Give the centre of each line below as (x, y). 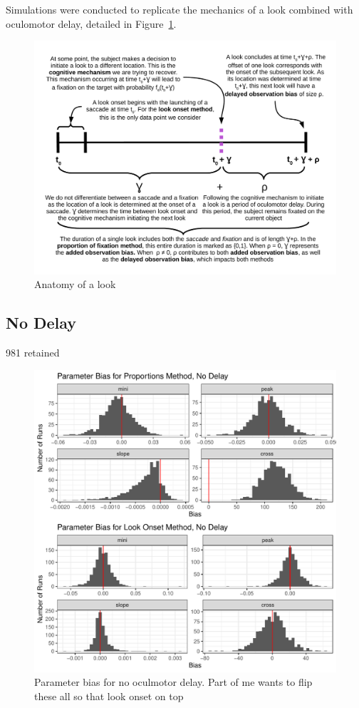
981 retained (33, 353)
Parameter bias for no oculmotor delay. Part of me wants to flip (173, 682)
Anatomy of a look (75, 284)
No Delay (41, 323)
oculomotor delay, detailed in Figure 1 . (91, 23)
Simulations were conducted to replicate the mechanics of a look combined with (179, 9)
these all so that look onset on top (109, 696)
